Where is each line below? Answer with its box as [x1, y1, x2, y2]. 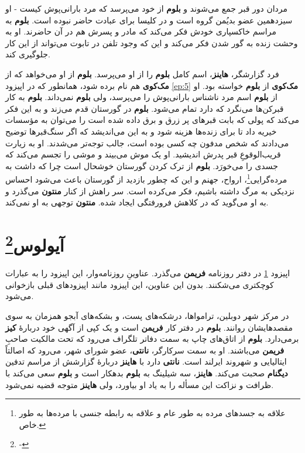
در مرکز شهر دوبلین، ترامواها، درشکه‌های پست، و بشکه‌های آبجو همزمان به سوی [5, 309, 289, 321]
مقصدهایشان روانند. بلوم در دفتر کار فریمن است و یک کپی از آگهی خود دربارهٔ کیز [5, 321, 293, 333]
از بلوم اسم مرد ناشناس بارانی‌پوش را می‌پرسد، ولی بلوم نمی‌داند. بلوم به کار [5, 91, 277, 103]
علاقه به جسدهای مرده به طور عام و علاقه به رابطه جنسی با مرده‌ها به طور [19, 407, 286, 419]
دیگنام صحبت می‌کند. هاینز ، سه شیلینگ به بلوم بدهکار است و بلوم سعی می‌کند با [5, 366, 288, 379]
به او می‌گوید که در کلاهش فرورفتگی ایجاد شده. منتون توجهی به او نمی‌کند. [5, 196, 269, 208]
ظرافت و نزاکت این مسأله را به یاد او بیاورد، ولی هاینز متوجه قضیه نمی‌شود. [5, 378, 274, 390]
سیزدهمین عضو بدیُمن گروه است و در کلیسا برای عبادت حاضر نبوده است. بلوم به [5, 13, 293, 26]
